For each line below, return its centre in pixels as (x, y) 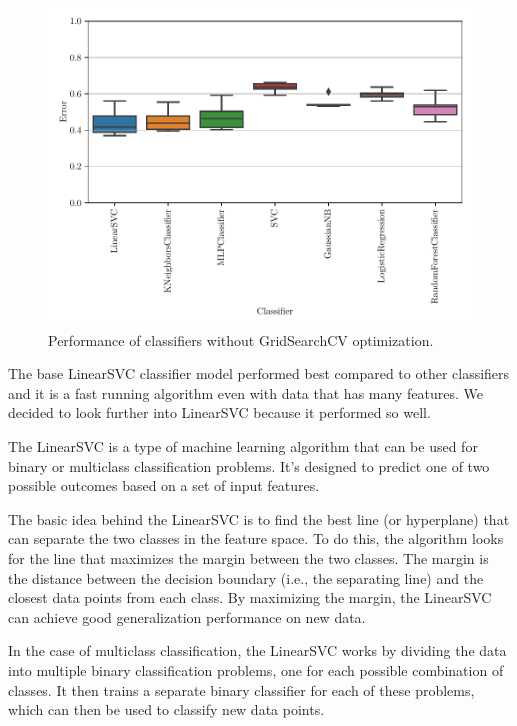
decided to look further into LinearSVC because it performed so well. (219, 412)
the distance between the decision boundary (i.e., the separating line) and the (246, 577)
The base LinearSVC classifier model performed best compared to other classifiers (259, 373)
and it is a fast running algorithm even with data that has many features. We (245, 392)
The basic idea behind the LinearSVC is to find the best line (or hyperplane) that (259, 518)
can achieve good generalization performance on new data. (187, 616)
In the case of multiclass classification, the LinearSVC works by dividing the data (257, 650)
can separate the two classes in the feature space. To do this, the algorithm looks (256, 538)
